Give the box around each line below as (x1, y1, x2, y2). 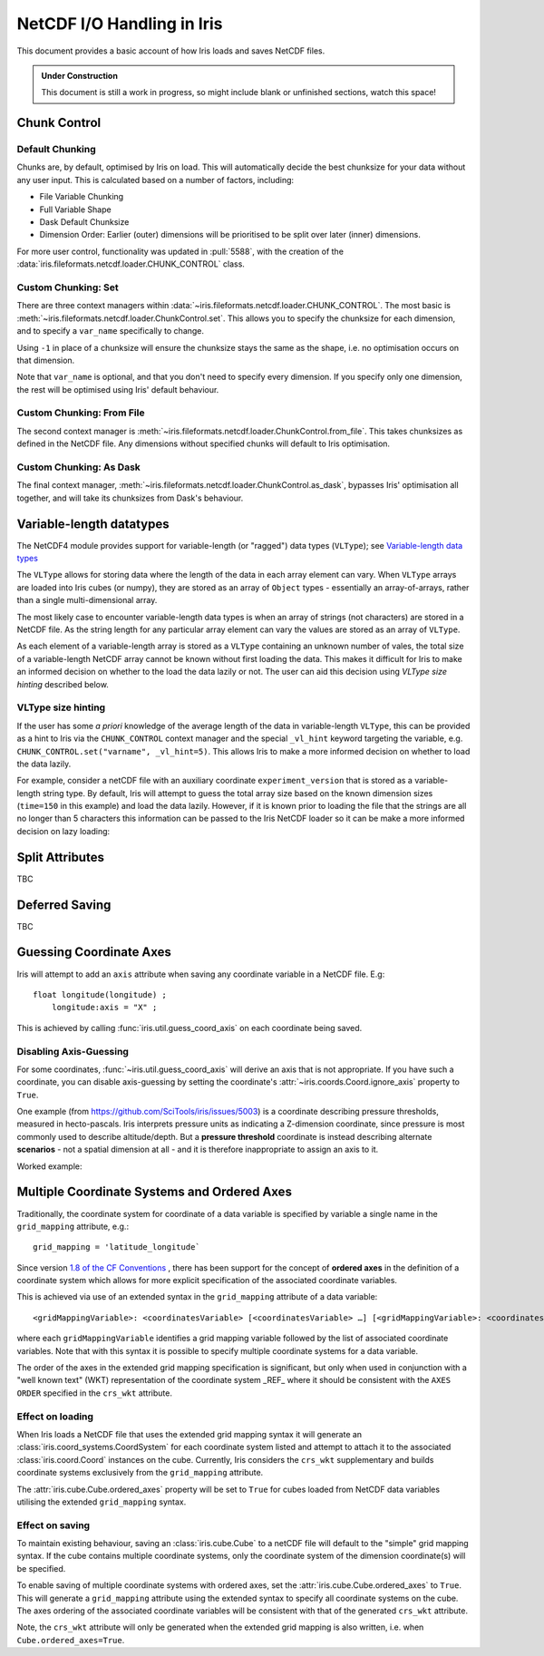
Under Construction (41, 70, 118, 81)
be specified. (16, 1563, 66, 1573)
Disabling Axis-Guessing (16, 1045, 129, 1057)
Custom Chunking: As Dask (16, 461, 141, 473)
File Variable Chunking (39, 191, 124, 202)
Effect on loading (16, 1410, 94, 1423)
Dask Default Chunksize (39, 217, 130, 228)
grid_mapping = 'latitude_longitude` (33, 1242, 201, 1252)
